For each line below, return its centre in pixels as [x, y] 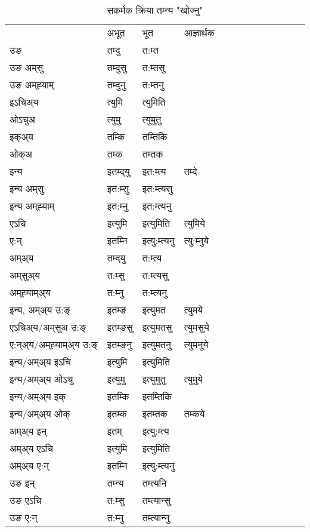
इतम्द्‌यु [118, 171]
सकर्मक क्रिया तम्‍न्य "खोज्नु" [155, 10]
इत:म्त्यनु [157, 206]
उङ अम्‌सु [27, 67]
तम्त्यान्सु [156, 500]
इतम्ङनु [120, 344]
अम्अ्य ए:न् [29, 465]
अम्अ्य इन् [28, 431]
